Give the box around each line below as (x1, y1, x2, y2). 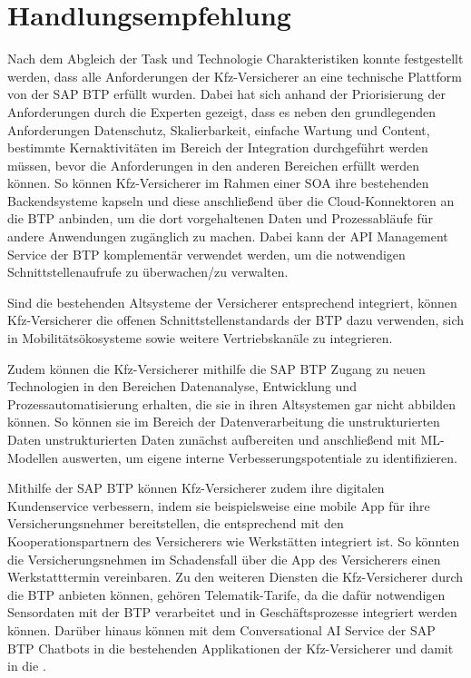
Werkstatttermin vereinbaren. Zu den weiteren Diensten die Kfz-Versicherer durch (7, 567, 464, 586)
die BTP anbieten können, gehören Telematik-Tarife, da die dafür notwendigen (7, 585, 446, 604)
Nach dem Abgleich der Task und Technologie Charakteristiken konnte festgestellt (7, 49, 464, 68)
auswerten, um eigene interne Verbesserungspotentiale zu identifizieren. (62, 447, 457, 467)
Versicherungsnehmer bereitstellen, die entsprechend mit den (7, 514, 344, 533)
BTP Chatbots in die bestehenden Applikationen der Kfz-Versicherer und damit (7, 638, 454, 657)
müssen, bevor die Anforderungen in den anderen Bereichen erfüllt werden (7, 155, 420, 174)
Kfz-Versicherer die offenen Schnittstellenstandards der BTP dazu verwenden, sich (7, 310, 465, 329)
